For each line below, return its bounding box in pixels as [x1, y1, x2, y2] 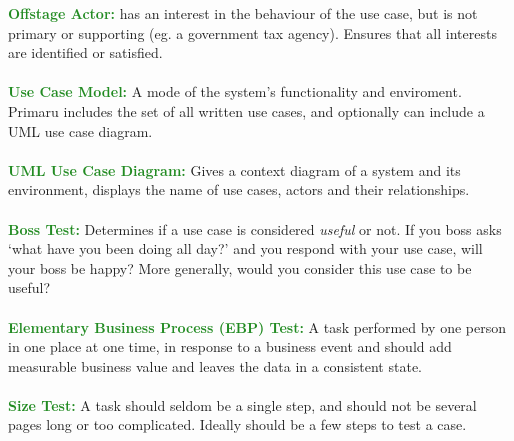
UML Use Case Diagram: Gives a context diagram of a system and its [8, 159, 461, 180]
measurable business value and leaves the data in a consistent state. [8, 355, 422, 376]
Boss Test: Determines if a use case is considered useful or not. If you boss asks [8, 218, 502, 239]
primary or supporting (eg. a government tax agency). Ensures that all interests [8, 22, 497, 43]
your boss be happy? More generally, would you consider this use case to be [8, 257, 472, 278]
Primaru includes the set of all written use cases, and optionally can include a [8, 100, 485, 121]
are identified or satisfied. [8, 42, 163, 63]
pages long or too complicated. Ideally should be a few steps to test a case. [8, 414, 467, 435]
